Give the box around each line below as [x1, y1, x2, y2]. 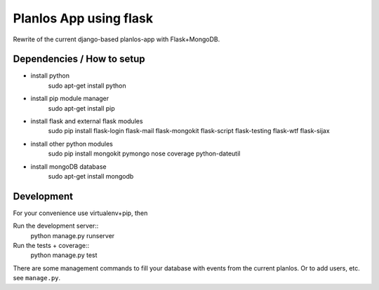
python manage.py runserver [30, 231, 115, 240]
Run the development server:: [13, 221, 99, 230]
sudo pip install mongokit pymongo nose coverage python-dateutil [48, 149, 241, 158]
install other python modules [30, 139, 114, 148]
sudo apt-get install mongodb [48, 172, 134, 180]
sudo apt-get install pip [48, 104, 115, 112]
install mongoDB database [30, 162, 107, 171]
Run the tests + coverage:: [13, 242, 90, 250]
